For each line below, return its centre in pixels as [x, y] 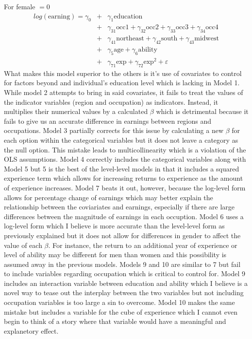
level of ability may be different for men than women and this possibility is [115, 254]
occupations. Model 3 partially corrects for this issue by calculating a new [114, 130]
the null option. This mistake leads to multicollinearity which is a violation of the [125, 149]
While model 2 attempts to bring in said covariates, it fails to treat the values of [124, 92]
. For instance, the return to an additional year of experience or [143, 245]
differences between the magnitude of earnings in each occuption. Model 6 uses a [124, 216]
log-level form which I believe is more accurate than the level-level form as [114, 226]
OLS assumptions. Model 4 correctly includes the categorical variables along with [125, 159]
